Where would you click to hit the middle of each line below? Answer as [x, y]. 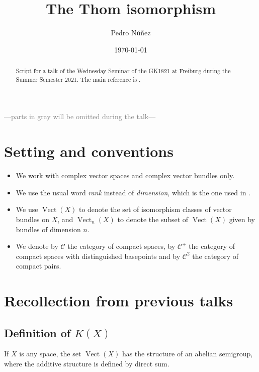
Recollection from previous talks [119, 301]
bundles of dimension [48, 229]
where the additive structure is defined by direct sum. [87, 364]
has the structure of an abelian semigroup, [187, 354]
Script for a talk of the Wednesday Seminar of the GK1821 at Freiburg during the [123, 71]
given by [242, 219]
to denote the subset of [153, 219]
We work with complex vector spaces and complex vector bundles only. [125, 175]
